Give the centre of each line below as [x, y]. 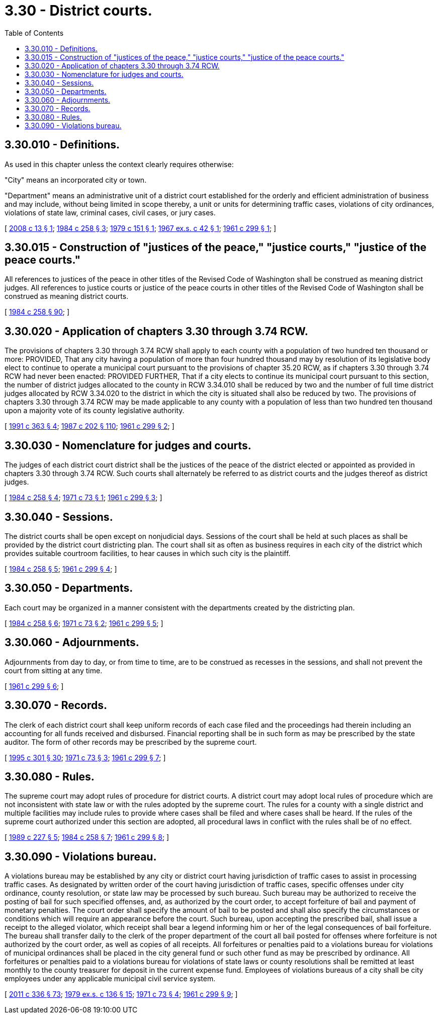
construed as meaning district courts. [67, 296]
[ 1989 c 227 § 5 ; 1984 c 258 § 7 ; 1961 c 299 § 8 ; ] [87, 837]
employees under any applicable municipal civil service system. [110, 979]
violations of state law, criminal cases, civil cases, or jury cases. [110, 212]
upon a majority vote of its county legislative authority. [95, 411]
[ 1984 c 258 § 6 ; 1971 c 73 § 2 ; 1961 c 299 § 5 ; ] [84, 623]
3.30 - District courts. [78, 11]
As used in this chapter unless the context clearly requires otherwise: [119, 164]
